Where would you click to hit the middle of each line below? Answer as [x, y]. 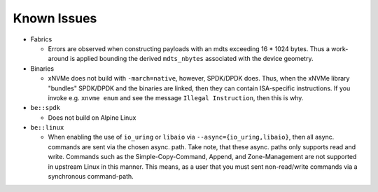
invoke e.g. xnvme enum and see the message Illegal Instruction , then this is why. [176, 97]
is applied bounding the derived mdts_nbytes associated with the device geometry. [192, 59]
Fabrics [41, 39]
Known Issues [55, 18]
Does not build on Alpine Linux [92, 117]
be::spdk [45, 108]
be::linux [47, 128]
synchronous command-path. [91, 177]
